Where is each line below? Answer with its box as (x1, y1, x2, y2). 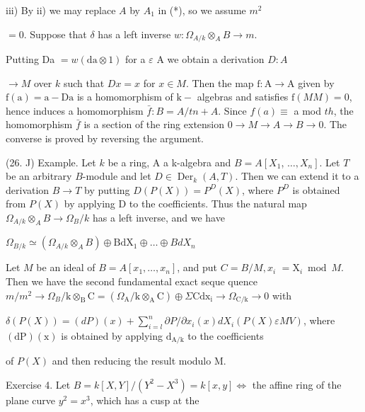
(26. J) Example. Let (6, 154, 96, 169)
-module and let (82, 168, 151, 183)
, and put (177, 260, 218, 275)
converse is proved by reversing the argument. (6, 131, 204, 146)
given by (298, 75, 335, 90)
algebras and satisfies (197, 89, 289, 104)
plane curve (6, 392, 56, 407)
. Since (218, 103, 247, 118)
